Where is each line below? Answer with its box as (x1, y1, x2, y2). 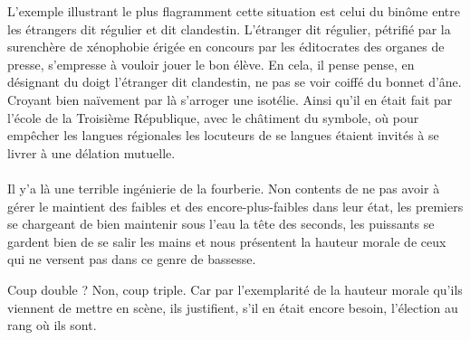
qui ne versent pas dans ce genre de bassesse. (7, 250, 256, 269)
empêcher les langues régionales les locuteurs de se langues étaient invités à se (7, 126, 439, 145)
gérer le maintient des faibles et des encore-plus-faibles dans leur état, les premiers (7, 196, 464, 215)
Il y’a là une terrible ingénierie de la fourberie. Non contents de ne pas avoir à (7, 178, 440, 197)
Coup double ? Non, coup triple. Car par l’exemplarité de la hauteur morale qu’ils (7, 279, 463, 298)
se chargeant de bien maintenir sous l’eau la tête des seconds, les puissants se (7, 214, 435, 233)
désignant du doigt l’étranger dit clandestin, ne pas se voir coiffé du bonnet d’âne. (7, 72, 462, 91)
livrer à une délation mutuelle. (7, 143, 176, 162)
